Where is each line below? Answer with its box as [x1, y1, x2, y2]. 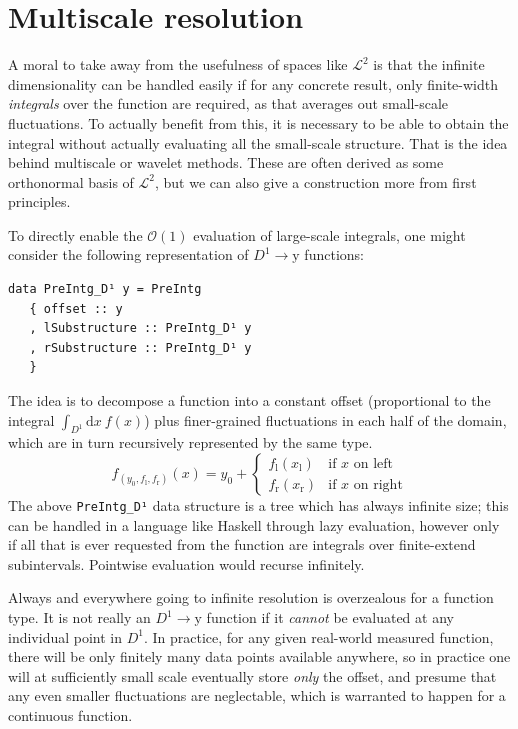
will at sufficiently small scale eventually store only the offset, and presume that [8, 665, 497, 686]
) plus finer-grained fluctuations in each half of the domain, [144, 409, 507, 430]
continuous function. [8, 705, 133, 726]
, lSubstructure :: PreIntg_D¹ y [29, 321, 252, 336]
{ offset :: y [29, 301, 123, 316]
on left [353, 456, 394, 471]
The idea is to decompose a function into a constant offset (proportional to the [8, 390, 491, 411]
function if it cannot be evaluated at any [206, 607, 454, 628]
